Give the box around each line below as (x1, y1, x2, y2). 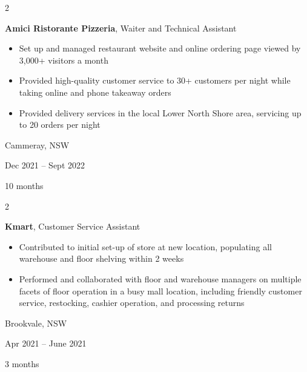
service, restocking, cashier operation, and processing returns (19, 296, 245, 309)
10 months (5, 179, 44, 191)
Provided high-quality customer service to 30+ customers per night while (19, 74, 291, 87)
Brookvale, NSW (5, 316, 67, 329)
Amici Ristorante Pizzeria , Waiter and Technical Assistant (5, 21, 237, 34)
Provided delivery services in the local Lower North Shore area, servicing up (19, 106, 302, 119)
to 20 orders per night (19, 118, 101, 131)
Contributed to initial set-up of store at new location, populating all (19, 240, 272, 253)
